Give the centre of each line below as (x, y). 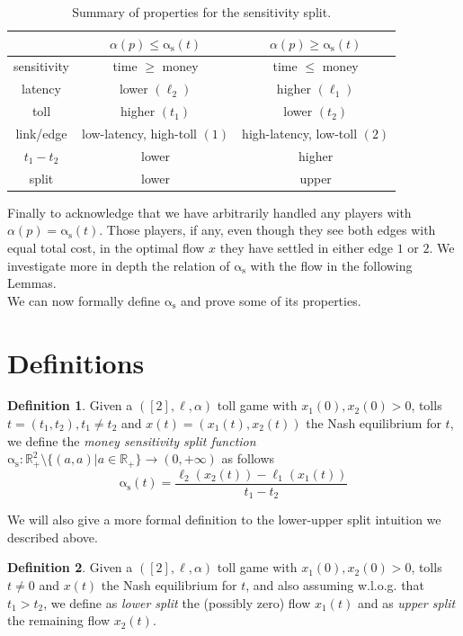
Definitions (76, 362)
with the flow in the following (331, 265)
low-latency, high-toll (139, 133)
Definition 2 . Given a (70, 567)
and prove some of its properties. (271, 300)
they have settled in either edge (306, 247)
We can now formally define (84, 300)
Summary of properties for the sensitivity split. (202, 12)
